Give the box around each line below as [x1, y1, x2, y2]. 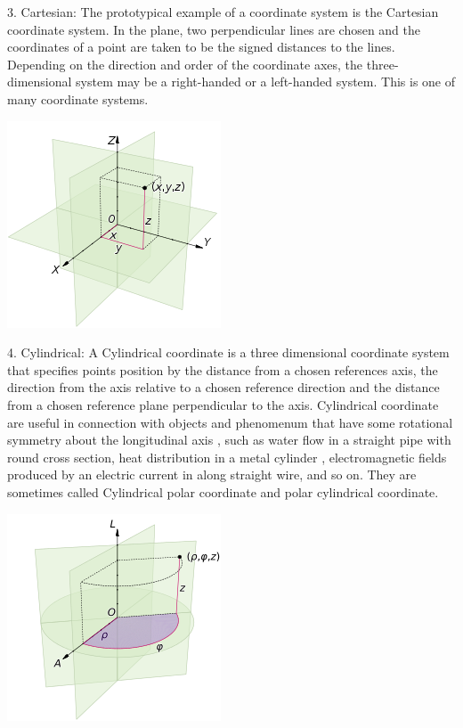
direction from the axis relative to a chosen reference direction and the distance [7, 378, 440, 397]
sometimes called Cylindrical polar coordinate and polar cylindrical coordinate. [7, 482, 439, 501]
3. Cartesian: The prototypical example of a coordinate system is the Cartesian [7, 3, 439, 20]
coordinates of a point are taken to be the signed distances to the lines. [7, 37, 395, 56]
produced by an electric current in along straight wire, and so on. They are [7, 465, 417, 484]
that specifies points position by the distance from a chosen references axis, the [7, 360, 438, 379]
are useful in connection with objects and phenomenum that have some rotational [7, 413, 453, 431]
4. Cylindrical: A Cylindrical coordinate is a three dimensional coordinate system [7, 343, 450, 362]
